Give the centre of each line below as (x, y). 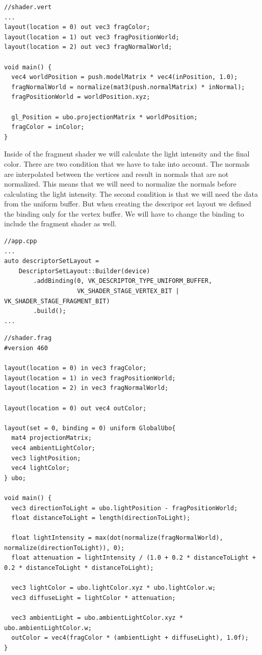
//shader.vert (28, 7)
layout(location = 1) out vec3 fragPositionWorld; (92, 37)
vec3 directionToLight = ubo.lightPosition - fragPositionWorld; (125, 508)
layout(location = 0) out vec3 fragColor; (77, 27)
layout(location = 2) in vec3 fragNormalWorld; (86, 388)
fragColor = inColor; (48, 127)
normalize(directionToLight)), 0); (64, 548)
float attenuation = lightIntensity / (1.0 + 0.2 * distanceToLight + (134, 558)
